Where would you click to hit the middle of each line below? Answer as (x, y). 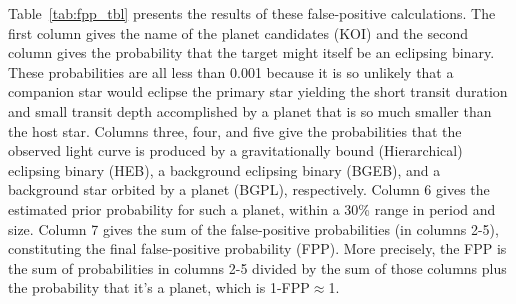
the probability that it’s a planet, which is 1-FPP (159, 287)
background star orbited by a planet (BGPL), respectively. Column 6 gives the (249, 189)
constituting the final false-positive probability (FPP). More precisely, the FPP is (257, 248)
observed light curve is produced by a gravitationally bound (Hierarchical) (235, 150)
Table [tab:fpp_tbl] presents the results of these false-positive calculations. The (252, 13)
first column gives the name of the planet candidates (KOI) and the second (238, 32)
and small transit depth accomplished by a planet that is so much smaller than (250, 110)
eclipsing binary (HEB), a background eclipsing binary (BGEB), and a (224, 169)
